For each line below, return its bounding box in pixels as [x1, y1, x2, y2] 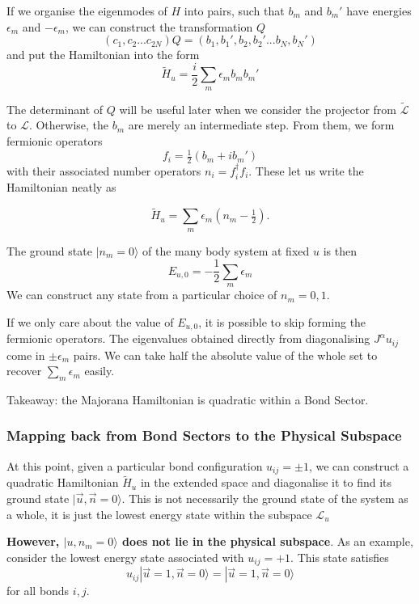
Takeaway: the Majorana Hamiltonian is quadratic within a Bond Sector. [6, 391, 369, 408]
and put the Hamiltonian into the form [6, 46, 200, 63]
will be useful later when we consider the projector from [119, 100, 397, 117]
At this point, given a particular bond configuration [6, 457, 263, 474]
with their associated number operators [6, 162, 201, 179]
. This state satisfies [290, 548, 389, 565]
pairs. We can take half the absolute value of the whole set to [73, 346, 378, 363]
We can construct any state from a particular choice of [6, 286, 277, 303]
